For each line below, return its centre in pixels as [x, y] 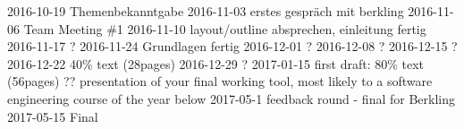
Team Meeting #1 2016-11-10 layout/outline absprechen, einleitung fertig [225, 28]
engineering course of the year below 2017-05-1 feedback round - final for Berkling [232, 98]
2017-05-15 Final [53, 116]
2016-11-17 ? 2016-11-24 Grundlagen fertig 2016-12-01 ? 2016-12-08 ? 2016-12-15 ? [232, 46]
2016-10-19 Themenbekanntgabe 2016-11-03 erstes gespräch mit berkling [206, 11]
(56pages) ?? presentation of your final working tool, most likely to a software [220, 81]
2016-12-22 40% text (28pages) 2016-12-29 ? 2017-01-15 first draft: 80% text [216, 63]
